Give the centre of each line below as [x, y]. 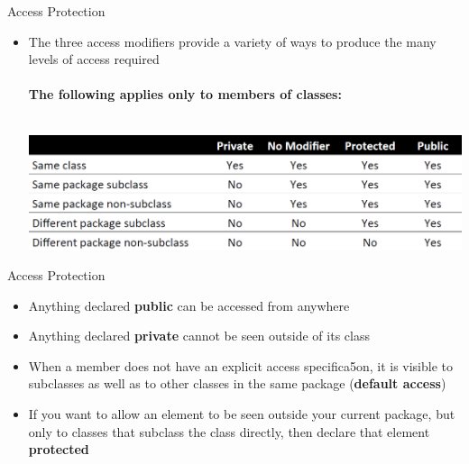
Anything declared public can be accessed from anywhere [189, 305]
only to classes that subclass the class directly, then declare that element [229, 431]
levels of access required [94, 59]
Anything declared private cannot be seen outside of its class [199, 336]
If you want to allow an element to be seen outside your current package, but [242, 414]
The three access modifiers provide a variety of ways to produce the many [232, 41]
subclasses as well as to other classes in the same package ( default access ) [237, 383]
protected [59, 449]
